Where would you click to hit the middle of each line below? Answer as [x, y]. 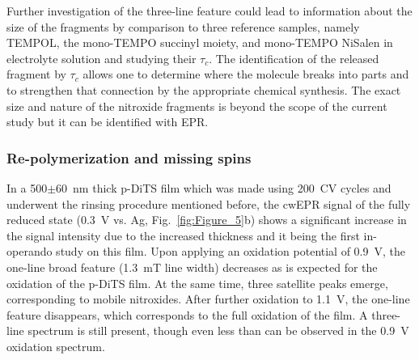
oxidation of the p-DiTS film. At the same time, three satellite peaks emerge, [197, 283]
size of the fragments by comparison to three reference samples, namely [183, 26]
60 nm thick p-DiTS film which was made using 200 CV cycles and [224, 187]
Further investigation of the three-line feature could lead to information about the [209, 11]
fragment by [36, 74]
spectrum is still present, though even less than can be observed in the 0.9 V [218, 330]
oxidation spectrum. [56, 346]
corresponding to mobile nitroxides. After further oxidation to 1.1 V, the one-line [208, 299]
